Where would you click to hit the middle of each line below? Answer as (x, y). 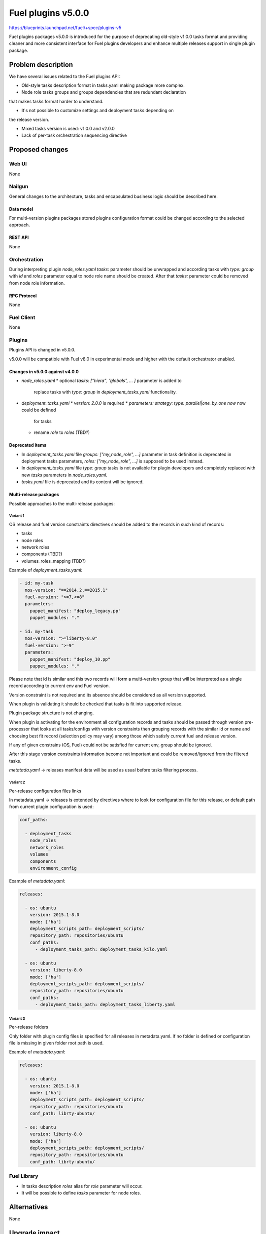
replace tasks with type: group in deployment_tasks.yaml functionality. (105, 392)
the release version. (29, 119)
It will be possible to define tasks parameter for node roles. (81, 1193)
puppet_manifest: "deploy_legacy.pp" (75, 611)
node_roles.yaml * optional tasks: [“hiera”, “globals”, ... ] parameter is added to (101, 381)
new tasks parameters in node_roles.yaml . (65, 475)
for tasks (43, 421)
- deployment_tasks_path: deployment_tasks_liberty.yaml (105, 1005)
